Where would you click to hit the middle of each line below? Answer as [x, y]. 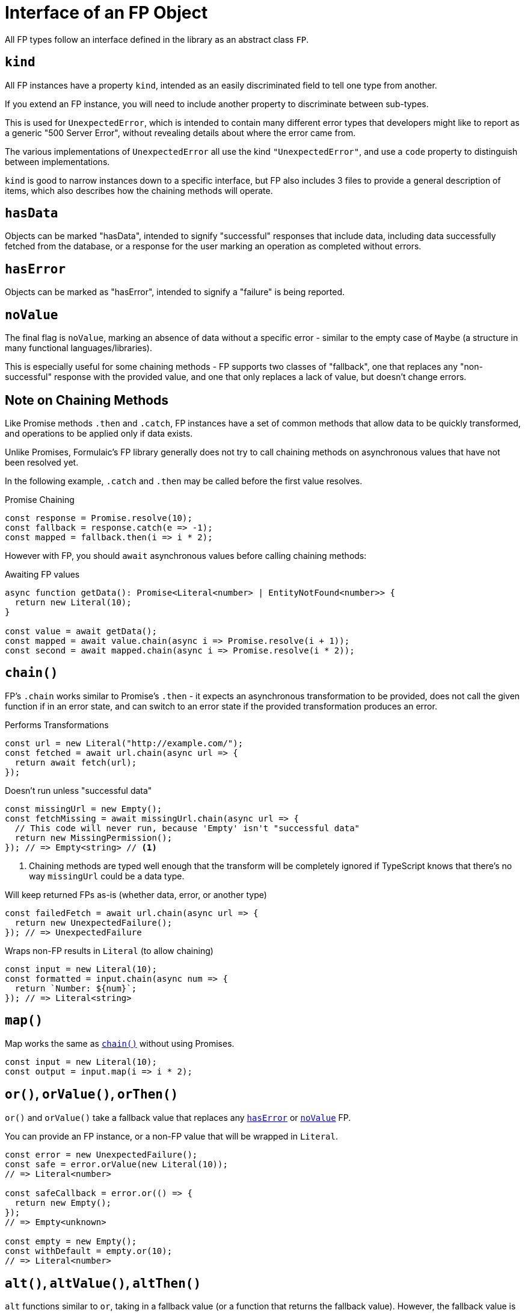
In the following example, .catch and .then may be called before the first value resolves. [184, 481]
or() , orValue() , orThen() [92, 1094]
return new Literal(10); [73, 602]
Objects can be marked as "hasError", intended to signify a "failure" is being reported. [175, 292]
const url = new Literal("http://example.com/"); [124, 743]
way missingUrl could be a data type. [107, 876]
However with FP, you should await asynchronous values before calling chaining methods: [186, 555]
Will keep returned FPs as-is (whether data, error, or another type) [136, 894]
